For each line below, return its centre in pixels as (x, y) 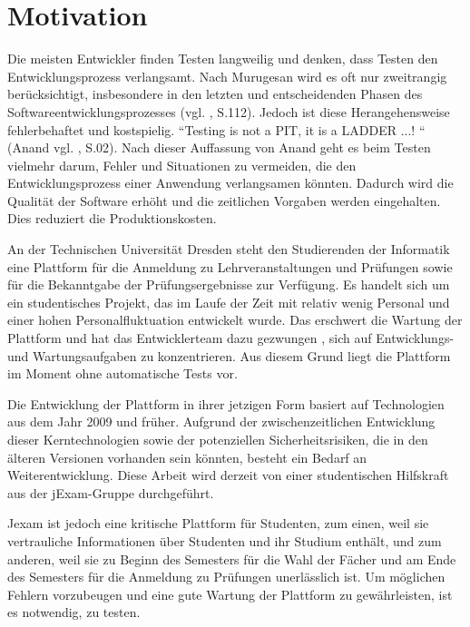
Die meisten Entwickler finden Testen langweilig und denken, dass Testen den (223, 59)
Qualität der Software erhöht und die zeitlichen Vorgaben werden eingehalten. (224, 200)
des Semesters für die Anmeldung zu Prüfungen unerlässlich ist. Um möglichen (226, 577)
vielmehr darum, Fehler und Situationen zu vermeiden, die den (182, 165)
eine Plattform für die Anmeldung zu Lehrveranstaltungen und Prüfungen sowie (230, 266)
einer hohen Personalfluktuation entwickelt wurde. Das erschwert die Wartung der (235, 320)
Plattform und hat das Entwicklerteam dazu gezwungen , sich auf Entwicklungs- (231, 338)
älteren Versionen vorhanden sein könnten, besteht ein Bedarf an (187, 457)
